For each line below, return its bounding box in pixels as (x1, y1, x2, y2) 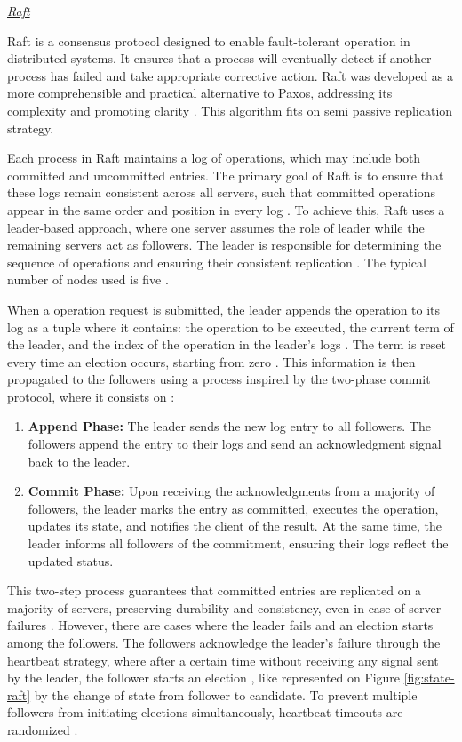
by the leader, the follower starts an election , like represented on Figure (7, 668, 401, 687)
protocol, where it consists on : (7, 387, 175, 405)
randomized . (7, 720, 78, 738)
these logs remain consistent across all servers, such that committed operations (7, 183, 435, 202)
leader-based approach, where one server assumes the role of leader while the (7, 218, 425, 236)
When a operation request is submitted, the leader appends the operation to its (7, 299, 441, 318)
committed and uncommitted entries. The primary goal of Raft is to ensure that (7, 165, 444, 184)
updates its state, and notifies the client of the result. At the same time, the (28, 516, 442, 535)
